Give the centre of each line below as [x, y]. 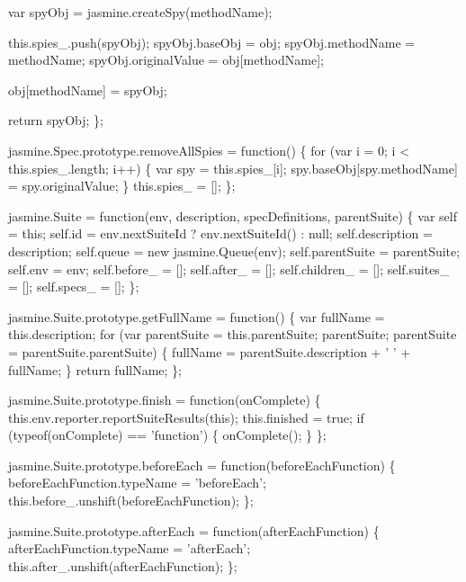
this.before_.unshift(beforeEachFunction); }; [131, 501]
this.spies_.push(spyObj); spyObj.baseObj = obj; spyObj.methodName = [212, 42]
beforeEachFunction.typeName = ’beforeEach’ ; [137, 483]
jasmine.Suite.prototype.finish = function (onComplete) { [165, 400]
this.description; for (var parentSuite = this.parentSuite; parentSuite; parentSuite [233, 334]
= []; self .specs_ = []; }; [74, 287]
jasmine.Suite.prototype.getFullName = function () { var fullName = [197, 316]
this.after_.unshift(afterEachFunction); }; [123, 565]
